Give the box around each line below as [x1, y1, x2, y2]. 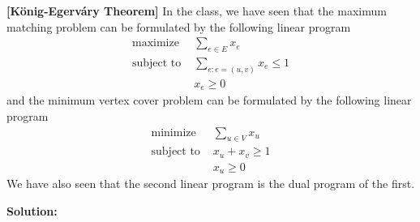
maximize [131, 37, 179, 49]
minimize [151, 126, 196, 139]
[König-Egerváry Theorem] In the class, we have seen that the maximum [6, 2, 387, 19]
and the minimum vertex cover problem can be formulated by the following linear [6, 92, 412, 109]
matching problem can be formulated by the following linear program [6, 18, 351, 35]
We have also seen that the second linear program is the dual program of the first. [6, 175, 415, 192]
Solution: [6, 202, 58, 219]
